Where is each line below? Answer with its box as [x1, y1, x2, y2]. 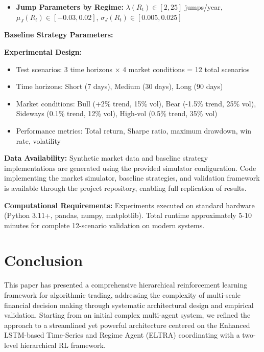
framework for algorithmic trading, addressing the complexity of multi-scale [4, 290, 241, 300]
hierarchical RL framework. [20, 339, 106, 350]
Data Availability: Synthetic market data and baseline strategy [4, 152, 208, 163]
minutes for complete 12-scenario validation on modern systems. [4, 219, 205, 230]
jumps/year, [184, 2, 223, 12]
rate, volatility [16, 135, 61, 146]
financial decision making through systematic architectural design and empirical [4, 299, 254, 310]
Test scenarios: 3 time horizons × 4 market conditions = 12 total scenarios [16, 63, 250, 74]
